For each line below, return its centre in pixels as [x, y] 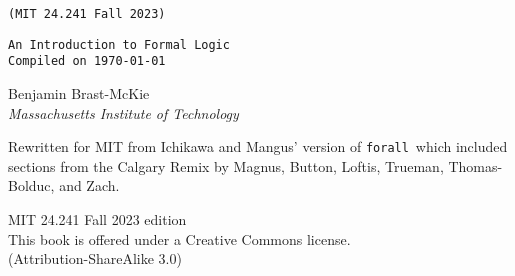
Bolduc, [31, 185]
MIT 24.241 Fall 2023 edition [97, 219]
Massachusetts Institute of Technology [123, 112]
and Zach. [89, 185]
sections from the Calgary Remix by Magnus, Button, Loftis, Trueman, [226, 165]
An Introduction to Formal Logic [119, 44]
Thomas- [475, 165]
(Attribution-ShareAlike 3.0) [95, 258]
